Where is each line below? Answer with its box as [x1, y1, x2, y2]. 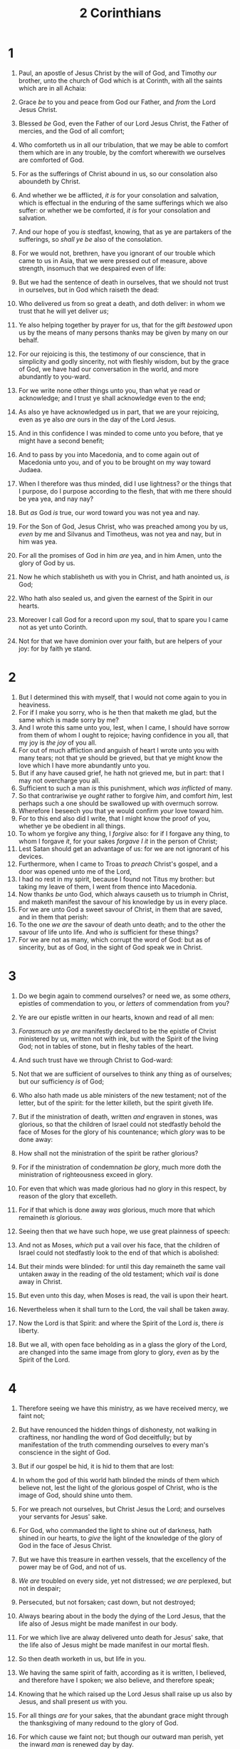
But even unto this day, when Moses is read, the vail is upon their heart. [18, 1291, 229, 1300]
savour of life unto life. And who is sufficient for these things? [18, 927, 199, 936]
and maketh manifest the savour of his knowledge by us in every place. [18, 897, 228, 906]
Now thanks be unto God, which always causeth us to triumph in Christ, [18, 889, 229, 898]
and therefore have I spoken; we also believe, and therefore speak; [18, 1676, 215, 1684]
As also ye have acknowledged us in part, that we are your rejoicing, [18, 407, 219, 416]
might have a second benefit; [18, 437, 105, 445]
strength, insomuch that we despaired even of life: [18, 264, 167, 272]
